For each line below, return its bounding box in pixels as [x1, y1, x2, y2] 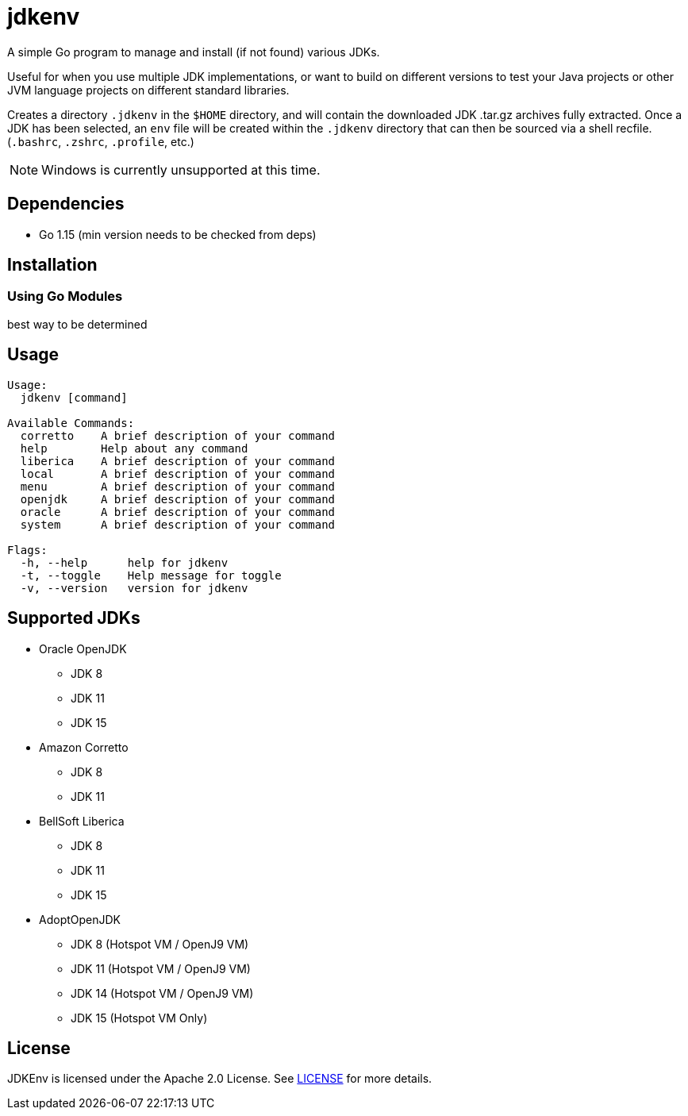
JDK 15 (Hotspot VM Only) [71, 1010, 208, 1025]
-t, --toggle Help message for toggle [20, 568, 282, 582]
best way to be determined [7, 317, 148, 331]
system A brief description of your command [20, 518, 336, 531]
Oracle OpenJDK [39, 641, 127, 656]
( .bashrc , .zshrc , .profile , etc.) [7, 134, 194, 148]
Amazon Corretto [39, 740, 129, 754]
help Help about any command [20, 441, 248, 455]
